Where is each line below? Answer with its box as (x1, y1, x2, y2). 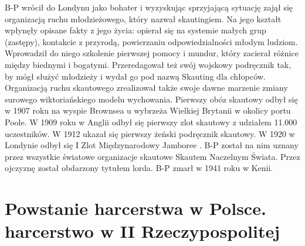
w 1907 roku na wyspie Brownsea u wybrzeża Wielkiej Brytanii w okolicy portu (5, 104, 291, 117)
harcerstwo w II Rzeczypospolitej (5, 219, 280, 243)
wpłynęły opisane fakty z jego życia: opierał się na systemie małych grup (5, 24, 266, 36)
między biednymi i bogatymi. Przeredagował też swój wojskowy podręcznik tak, (5, 58, 292, 70)
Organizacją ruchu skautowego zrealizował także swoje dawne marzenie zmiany (5, 81, 288, 94)
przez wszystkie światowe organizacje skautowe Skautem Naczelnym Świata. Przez (5, 150, 300, 162)
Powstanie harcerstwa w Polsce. (5, 196, 266, 220)
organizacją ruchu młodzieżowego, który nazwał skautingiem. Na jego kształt (5, 12, 282, 25)
